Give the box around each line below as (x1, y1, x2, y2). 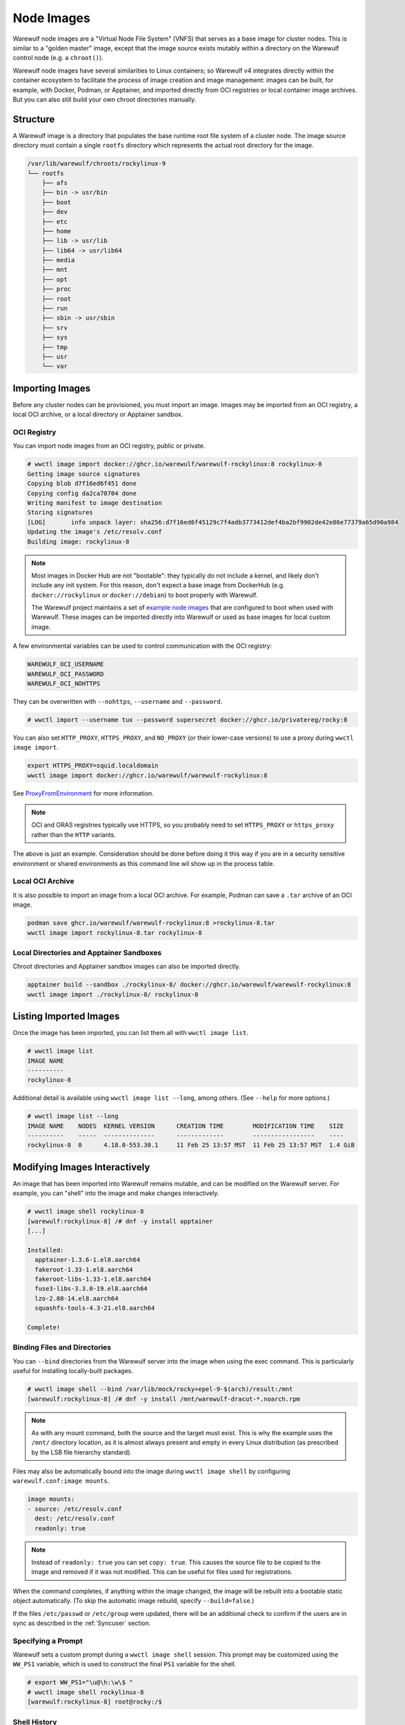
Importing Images (12, 382, 91, 394)
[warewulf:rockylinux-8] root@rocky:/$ (27, 1698, 162, 1706)
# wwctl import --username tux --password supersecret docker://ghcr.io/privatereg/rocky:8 (27, 716, 348, 724)
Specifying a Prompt (12, 1636, 83, 1646)
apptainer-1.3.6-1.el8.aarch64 (34, 1256, 141, 1264)
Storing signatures (27, 509, 93, 517)
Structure (12, 113, 55, 125)
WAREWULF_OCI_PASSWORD (27, 670, 104, 678)
